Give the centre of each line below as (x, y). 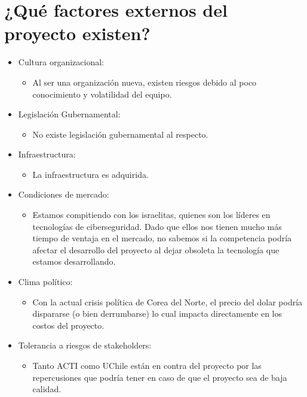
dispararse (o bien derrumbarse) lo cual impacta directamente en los (157, 313)
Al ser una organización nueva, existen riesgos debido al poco (145, 82)
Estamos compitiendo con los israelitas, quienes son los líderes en (151, 215)
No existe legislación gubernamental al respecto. (120, 134)
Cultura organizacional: (61, 62)
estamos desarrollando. (74, 261)
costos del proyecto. (68, 325)
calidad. (47, 389)
